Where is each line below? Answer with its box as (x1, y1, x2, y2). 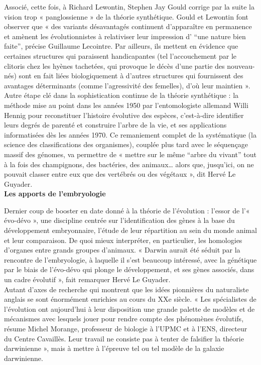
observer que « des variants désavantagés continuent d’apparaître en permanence (4, 21, 252, 32)
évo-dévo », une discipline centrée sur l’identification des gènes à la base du (4, 215, 235, 225)
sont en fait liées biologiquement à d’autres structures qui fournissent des (19, 70, 243, 81)
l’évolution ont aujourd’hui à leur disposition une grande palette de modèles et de (4, 303, 255, 314)
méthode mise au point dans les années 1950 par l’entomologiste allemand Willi (4, 99, 248, 110)
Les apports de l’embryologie (4, 188, 106, 199)
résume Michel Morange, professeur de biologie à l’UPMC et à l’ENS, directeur (4, 323, 247, 333)
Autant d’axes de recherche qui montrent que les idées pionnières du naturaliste (4, 284, 249, 294)
